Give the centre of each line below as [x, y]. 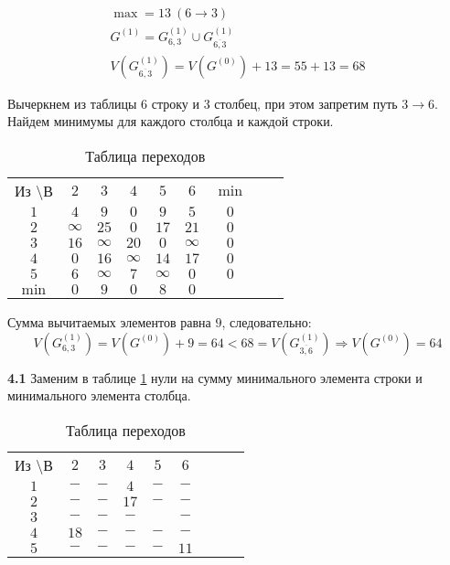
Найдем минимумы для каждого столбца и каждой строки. [171, 121]
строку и [175, 103]
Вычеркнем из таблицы [72, 103]
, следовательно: [267, 322]
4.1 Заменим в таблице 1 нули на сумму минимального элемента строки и [215, 377]
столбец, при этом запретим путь [306, 103]
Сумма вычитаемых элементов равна [109, 322]
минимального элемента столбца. [99, 395]
